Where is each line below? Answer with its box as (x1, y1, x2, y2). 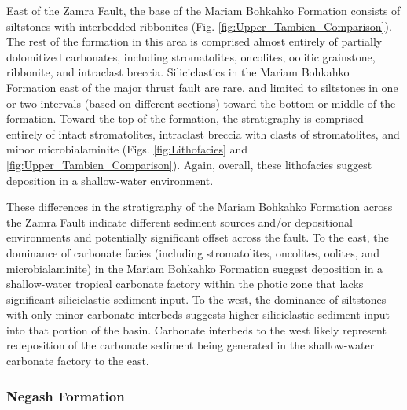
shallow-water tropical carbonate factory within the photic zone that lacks (6, 275, 364, 292)
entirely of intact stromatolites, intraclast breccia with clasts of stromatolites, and (6, 125, 400, 142)
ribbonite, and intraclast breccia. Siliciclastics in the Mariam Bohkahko (6, 64, 350, 80)
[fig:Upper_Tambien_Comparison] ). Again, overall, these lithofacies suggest (6, 156, 372, 172)
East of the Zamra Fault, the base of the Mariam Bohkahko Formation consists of (6, 2, 401, 18)
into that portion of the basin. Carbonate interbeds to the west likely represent (6, 321, 387, 338)
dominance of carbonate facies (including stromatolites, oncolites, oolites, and (6, 244, 379, 260)
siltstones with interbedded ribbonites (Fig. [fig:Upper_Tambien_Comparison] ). (6, 17, 392, 34)
